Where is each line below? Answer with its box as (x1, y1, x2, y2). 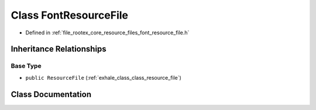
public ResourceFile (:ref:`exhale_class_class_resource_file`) (25, 74, 181, 81)
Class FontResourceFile (11, 9, 129, 22)
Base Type (11, 62, 42, 70)
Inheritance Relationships (11, 44, 107, 54)
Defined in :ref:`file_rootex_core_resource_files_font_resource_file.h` (25, 29, 190, 36)
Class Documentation (11, 89, 92, 99)
